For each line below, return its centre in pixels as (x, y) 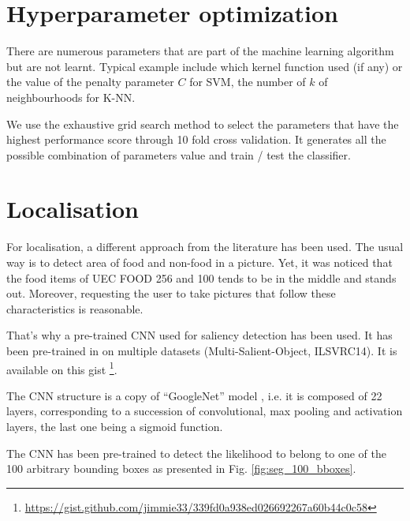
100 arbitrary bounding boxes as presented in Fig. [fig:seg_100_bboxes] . (181, 469)
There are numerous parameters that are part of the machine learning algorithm (200, 51)
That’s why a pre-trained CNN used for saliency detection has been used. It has (199, 335)
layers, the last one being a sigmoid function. (115, 426)
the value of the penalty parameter (90, 82)
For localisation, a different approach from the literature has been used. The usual (205, 247)
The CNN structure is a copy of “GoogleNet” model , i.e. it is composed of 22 (194, 395)
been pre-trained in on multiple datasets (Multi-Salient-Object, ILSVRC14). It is (202, 350)
